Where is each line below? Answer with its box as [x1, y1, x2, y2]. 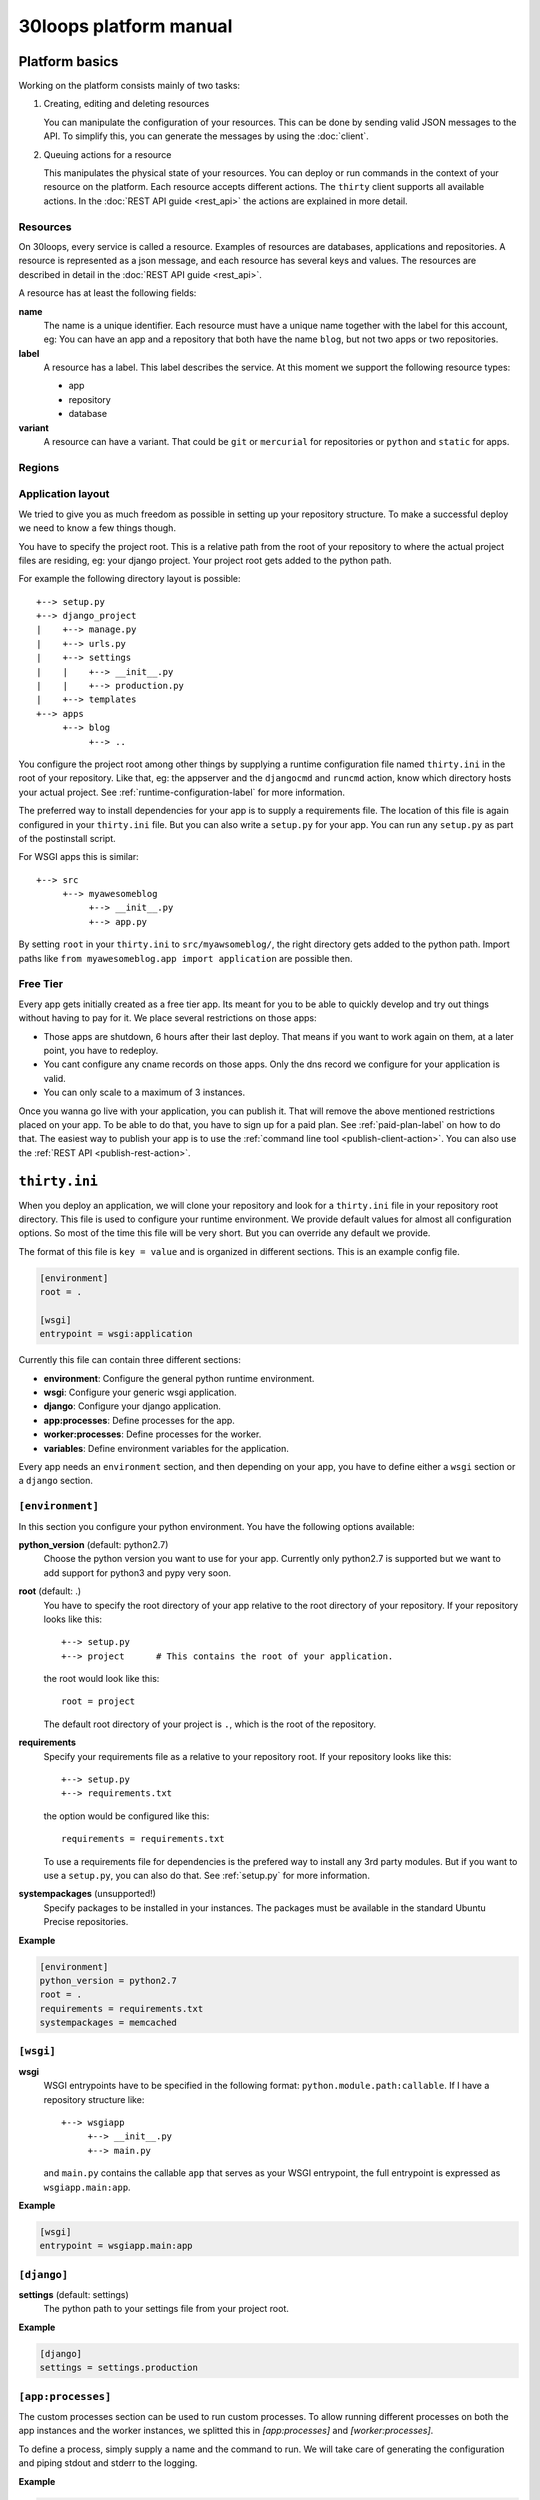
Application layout [18, 487, 110, 501]
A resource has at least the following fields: [18, 287, 197, 299]
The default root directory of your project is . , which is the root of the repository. [43, 1718, 377, 1730]
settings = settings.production [39, 2362, 199, 2374]
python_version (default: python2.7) [18, 1538, 169, 1550]
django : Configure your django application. [43, 1400, 222, 1412]
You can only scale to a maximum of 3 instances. [43, 1086, 246, 1099]
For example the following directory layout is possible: [18, 573, 241, 585]
